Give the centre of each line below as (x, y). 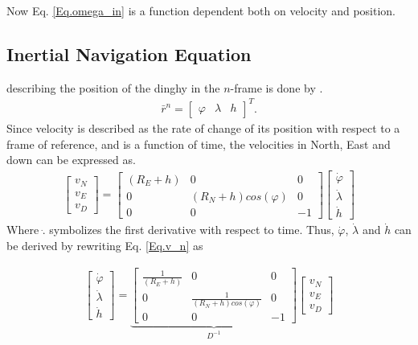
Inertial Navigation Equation (129, 53)
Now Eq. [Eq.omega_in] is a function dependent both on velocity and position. (201, 10)
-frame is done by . (277, 87)
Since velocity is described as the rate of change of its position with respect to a (203, 127)
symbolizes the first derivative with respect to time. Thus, (192, 230)
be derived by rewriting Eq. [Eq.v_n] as (105, 246)
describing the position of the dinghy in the (113, 87)
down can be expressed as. (71, 160)
